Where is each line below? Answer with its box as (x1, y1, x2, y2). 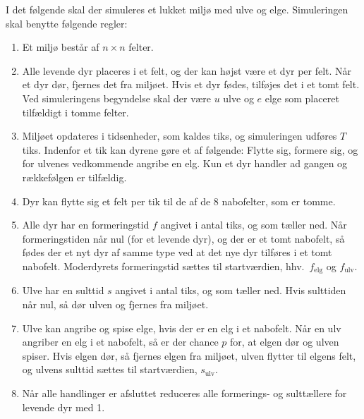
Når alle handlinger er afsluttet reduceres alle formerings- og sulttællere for (22, 385, 347, 400)
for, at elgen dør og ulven (230, 334, 339, 349)
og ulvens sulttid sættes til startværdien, (22, 362, 198, 377)
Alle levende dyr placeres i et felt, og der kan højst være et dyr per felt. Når (22, 63, 352, 78)
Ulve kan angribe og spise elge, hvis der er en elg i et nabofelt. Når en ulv (22, 320, 341, 335)
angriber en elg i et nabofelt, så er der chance (22, 334, 219, 349)
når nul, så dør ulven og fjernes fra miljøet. (22, 296, 209, 311)
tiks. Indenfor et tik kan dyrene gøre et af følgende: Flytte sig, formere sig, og (22, 142, 358, 157)
